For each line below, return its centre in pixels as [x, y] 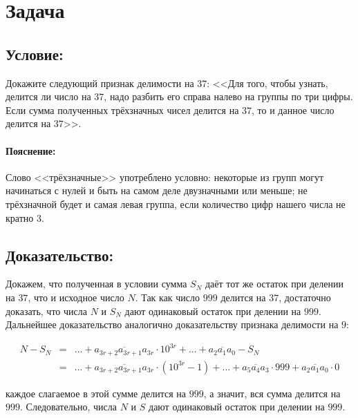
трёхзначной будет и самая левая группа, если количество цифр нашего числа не [176, 203]
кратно [20, 217]
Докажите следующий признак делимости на [100, 83]
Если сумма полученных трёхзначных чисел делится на [122, 110]
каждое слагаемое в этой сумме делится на [96, 393]
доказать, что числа [46, 311]
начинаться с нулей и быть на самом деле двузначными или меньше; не [157, 190]
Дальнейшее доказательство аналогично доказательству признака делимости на [172, 324]
